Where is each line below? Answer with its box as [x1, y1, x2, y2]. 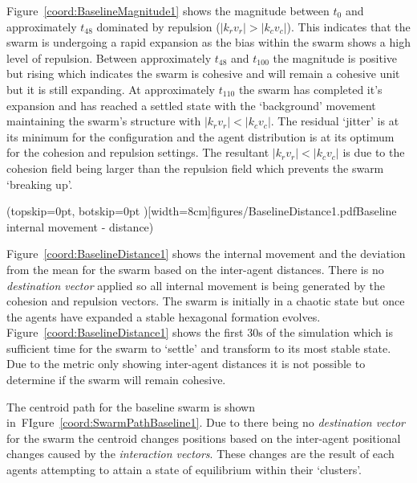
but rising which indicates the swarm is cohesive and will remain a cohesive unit [6, 65, 400, 82]
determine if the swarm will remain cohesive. [6, 371, 226, 388]
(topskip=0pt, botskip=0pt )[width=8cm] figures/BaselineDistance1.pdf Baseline [6, 203, 397, 219]
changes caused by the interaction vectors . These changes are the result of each [6, 445, 395, 462]
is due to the [342, 144, 405, 161]
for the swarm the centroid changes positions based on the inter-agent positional [6, 429, 401, 446]
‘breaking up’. [6, 175, 73, 192]
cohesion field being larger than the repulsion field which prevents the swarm [6, 159, 384, 176]
